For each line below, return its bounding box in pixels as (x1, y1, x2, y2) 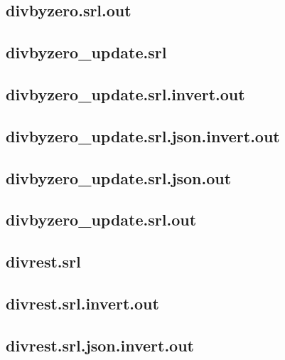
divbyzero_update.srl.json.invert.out (6, 125, 280, 147)
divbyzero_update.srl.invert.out (6, 83, 245, 105)
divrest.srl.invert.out (6, 292, 159, 314)
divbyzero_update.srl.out (6, 208, 197, 231)
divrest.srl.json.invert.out (6, 334, 194, 356)
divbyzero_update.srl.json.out (6, 166, 232, 189)
